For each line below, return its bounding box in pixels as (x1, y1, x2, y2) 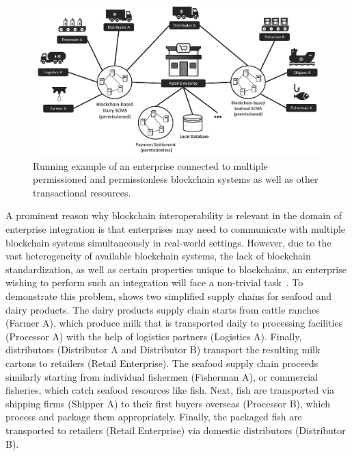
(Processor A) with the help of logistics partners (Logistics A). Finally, (5, 329, 302, 343)
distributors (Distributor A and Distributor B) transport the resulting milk (5, 342, 321, 357)
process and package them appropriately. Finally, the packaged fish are (5, 409, 302, 424)
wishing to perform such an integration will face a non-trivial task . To (5, 275, 303, 290)
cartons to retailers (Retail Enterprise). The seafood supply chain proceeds (5, 355, 319, 370)
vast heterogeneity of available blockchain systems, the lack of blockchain (5, 249, 311, 263)
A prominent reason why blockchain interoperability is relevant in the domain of (5, 208, 342, 223)
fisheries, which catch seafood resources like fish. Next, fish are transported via (5, 383, 335, 397)
